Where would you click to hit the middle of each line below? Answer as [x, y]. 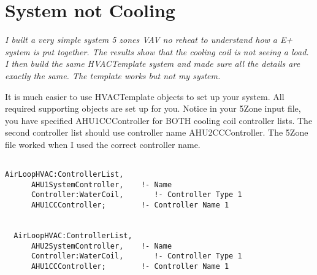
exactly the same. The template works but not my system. [113, 75]
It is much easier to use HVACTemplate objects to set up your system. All [145, 96]
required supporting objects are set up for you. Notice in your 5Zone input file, [153, 108]
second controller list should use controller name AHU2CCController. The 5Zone [157, 132]
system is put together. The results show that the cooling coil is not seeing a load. [157, 51]
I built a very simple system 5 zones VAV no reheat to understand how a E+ [149, 40]
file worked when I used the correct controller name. [103, 144]
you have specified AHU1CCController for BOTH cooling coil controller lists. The [159, 120]
